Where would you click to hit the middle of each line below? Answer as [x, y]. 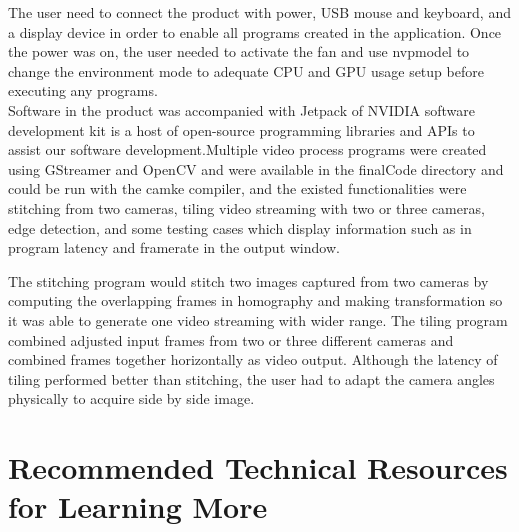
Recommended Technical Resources [258, 467]
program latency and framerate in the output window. [174, 247]
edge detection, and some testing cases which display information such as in [240, 227]
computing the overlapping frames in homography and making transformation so [255, 300]
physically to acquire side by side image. [131, 398]
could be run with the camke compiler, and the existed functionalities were [237, 188]
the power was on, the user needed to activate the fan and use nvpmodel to [239, 51]
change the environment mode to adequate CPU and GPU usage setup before [246, 70]
